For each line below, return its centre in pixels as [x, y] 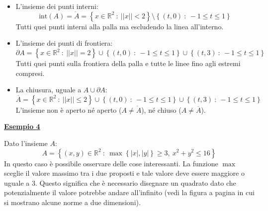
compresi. [30, 73]
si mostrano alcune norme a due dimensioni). [72, 202]
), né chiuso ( [161, 109]
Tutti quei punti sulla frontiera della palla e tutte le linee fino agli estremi [128, 63]
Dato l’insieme [26, 143]
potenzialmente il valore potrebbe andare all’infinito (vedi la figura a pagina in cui [129, 192]
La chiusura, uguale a [48, 90]
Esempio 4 [22, 126]
